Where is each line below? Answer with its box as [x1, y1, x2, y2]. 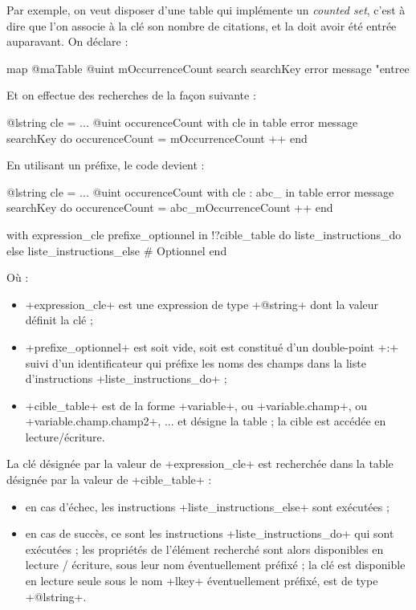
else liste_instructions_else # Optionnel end [6, 242, 227, 258]
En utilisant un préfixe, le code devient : [6, 157, 205, 173]
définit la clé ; [25, 311, 93, 328]
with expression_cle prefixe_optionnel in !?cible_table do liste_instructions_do [6, 226, 402, 242]
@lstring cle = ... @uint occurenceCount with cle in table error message [6, 113, 358, 130]
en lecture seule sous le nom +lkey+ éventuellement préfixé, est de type [25, 572, 378, 589]
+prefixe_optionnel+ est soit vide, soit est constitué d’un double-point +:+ [25, 338, 399, 355]
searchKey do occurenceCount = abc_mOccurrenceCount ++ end [6, 199, 333, 216]
